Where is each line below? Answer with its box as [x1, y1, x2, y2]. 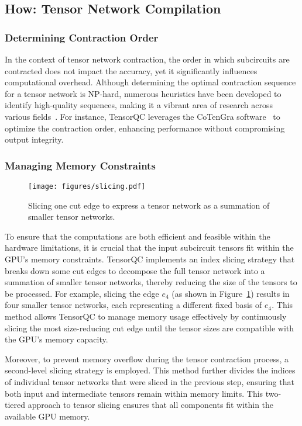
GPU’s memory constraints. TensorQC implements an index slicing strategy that [5, 253, 295, 265]
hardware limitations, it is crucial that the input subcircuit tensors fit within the [5, 241, 294, 254]
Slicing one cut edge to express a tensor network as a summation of [28, 199, 270, 211]
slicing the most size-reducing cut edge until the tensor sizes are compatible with [5, 321, 294, 334]
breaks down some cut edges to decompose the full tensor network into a [5, 264, 265, 276]
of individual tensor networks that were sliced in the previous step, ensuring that [5, 375, 294, 387]
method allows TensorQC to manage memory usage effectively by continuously [5, 310, 287, 322]
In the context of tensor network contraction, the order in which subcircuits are [5, 53, 290, 65]
